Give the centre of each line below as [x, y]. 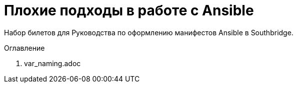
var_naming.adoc [52, 63]
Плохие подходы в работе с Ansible [129, 10]
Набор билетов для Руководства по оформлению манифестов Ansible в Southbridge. [149, 32]
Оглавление [24, 48]
